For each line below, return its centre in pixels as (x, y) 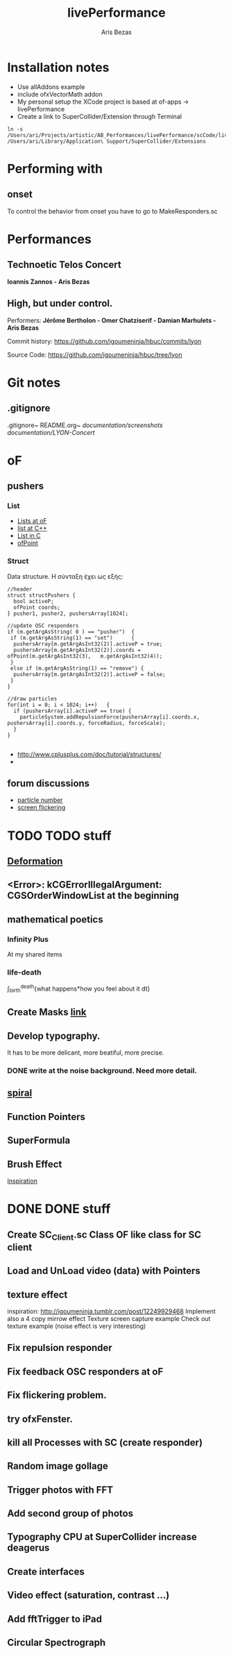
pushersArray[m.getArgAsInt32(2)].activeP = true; (88, 644)
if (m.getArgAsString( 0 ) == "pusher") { (71, 632)
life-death (24, 973)
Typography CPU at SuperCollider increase (102, 1537)
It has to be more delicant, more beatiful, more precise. (86, 1053)
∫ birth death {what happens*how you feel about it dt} (79, 989)
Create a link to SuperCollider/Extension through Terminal (100, 116)
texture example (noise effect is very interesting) (77, 1326)
